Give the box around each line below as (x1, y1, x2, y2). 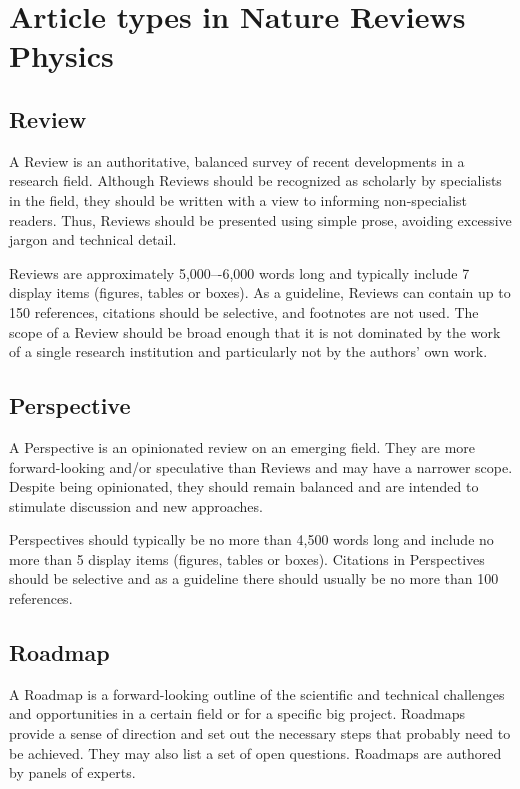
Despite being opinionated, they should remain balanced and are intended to (9, 476, 479, 497)
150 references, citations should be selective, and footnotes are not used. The (9, 301, 479, 322)
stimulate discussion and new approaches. (9, 495, 263, 516)
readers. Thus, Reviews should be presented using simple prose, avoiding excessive (9, 209, 512, 230)
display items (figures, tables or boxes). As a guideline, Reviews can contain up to (9, 282, 511, 303)
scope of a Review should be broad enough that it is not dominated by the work (9, 321, 501, 342)
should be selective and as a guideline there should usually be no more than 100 (9, 568, 499, 589)
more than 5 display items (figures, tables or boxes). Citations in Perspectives (9, 548, 485, 569)
